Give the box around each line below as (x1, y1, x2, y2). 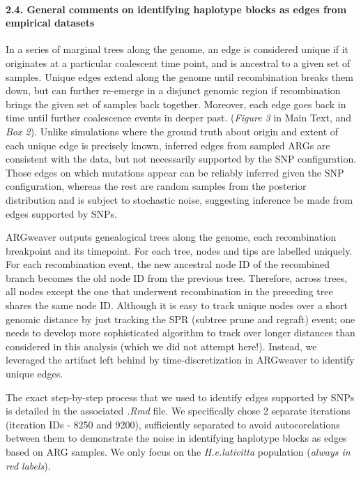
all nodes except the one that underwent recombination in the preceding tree (6, 284, 333, 299)
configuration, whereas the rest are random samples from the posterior (6, 179, 307, 193)
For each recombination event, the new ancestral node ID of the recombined (6, 257, 330, 271)
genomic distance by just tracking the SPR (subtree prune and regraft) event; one (6, 311, 355, 326)
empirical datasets (6, 15, 95, 30)
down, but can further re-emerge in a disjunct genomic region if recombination (6, 83, 341, 98)
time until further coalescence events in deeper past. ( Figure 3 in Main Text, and (6, 110, 352, 125)
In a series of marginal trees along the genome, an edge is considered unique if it (6, 42, 349, 57)
